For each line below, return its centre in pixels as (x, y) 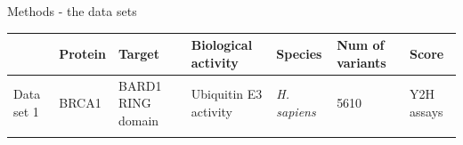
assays (426, 111)
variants (361, 62)
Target (138, 53)
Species (299, 53)
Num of (361, 45)
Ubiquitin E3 (227, 94)
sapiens (296, 111)
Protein (82, 53)
